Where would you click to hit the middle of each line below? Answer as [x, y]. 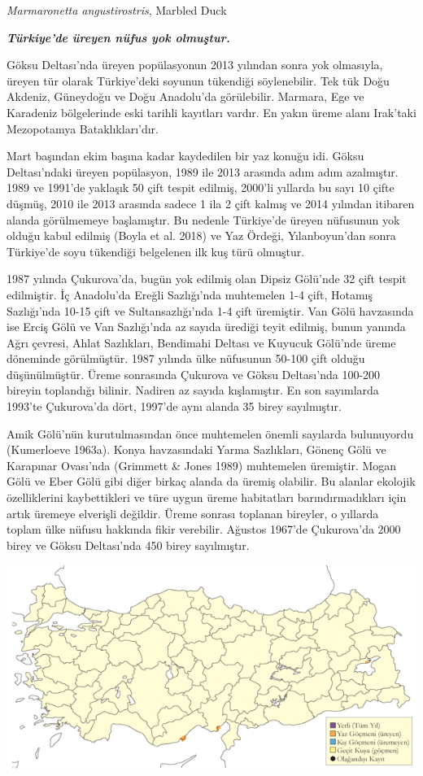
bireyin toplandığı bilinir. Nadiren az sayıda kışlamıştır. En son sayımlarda [193, 390]
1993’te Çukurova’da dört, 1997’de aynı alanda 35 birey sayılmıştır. [174, 406]
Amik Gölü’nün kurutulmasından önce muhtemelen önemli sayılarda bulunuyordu [210, 433]
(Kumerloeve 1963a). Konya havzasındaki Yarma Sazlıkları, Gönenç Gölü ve [196, 449]
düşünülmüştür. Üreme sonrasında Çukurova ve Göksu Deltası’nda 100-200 [194, 374]
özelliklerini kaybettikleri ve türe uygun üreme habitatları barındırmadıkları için [207, 497]
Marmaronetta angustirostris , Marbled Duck [117, 10]
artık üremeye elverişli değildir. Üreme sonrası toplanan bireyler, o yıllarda [193, 513]
